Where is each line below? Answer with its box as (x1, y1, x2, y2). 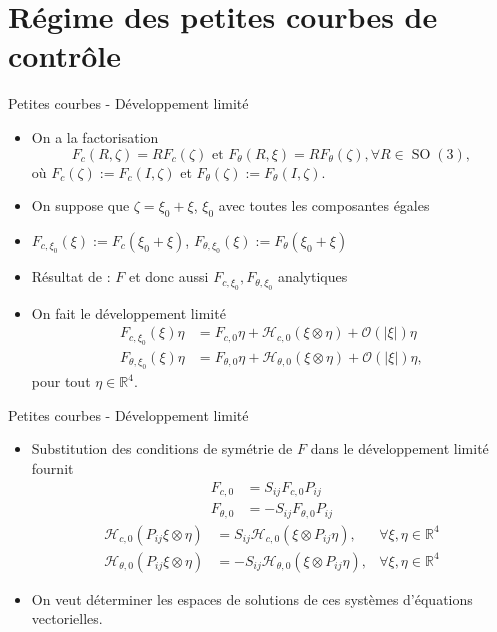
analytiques (277, 266, 348, 287)
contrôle (8, 35, 121, 76)
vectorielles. (31, 608, 103, 629)
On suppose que (31, 195, 130, 216)
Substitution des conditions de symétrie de (31, 438, 293, 459)
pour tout (31, 371, 91, 392)
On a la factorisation (31, 126, 159, 147)
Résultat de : (31, 266, 111, 287)
